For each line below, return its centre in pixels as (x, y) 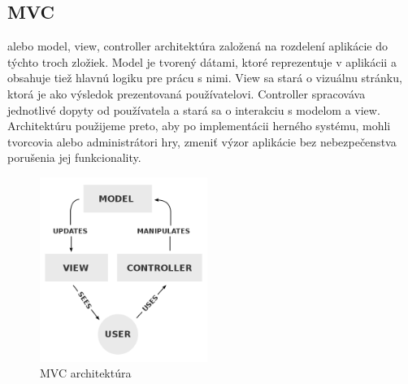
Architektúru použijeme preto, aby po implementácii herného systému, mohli (199, 126)
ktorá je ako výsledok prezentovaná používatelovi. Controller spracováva (187, 93)
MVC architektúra (86, 373)
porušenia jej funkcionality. (74, 157)
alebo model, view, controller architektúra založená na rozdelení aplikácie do (198, 46)
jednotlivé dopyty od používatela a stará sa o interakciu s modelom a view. (194, 109)
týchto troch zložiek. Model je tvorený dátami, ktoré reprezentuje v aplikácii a (202, 61)
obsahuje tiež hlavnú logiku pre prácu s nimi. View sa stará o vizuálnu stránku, (205, 78)
